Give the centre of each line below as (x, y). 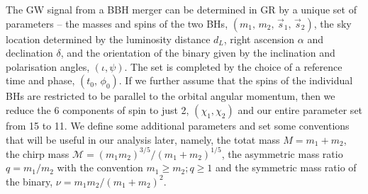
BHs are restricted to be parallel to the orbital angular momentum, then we (171, 96)
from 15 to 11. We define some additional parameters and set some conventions (178, 125)
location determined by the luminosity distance (108, 39)
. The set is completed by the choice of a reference (233, 66)
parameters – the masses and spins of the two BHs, (117, 23)
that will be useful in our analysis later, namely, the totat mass (143, 139)
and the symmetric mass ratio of (286, 167)
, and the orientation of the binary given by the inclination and (198, 53)
